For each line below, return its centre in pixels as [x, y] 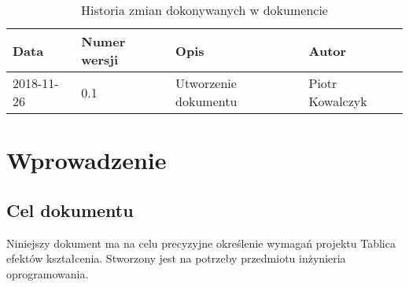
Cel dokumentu [70, 210]
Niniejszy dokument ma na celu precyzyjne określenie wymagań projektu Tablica [201, 243]
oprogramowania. [48, 273]
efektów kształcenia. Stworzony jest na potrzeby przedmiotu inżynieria [176, 258]
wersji [100, 59]
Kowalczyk [338, 101]
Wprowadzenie [87, 160]
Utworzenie [206, 83]
